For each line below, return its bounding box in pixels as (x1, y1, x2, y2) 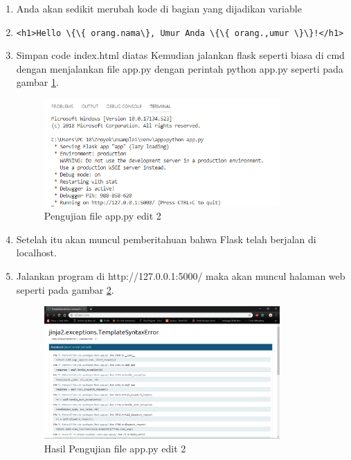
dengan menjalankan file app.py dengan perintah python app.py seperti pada (16, 61, 343, 76)
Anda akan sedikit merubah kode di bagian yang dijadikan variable (16, 1, 302, 15)
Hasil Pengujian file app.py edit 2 (44, 441, 186, 455)
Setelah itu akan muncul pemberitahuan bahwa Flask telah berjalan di (16, 231, 316, 246)
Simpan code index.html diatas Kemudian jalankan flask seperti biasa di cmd (16, 48, 345, 62)
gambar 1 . (16, 75, 59, 89)
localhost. (16, 245, 57, 260)
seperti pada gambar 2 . (16, 282, 114, 297)
